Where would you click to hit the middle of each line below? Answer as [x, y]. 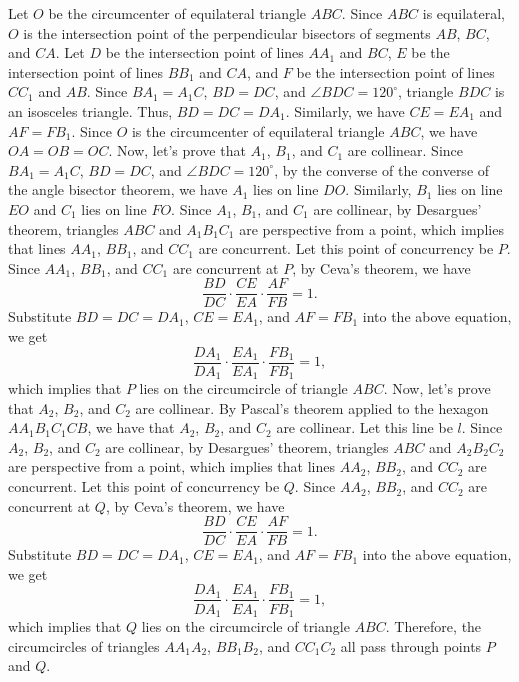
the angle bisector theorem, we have [118, 189]
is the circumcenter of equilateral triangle [258, 130]
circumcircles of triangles [84, 645]
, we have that [131, 427]
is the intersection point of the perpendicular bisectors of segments [227, 32]
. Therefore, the [433, 626]
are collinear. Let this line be [364, 427]
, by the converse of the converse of [382, 169]
